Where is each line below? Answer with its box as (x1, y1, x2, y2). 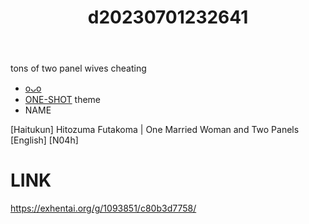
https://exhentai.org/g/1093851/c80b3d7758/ (10, 202, 197, 215)
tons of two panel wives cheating (10, 62, 147, 75)
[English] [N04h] (10, 134, 79, 146)
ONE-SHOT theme (24, 94, 102, 106)
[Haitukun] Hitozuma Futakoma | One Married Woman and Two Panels (10, 124, 300, 136)
